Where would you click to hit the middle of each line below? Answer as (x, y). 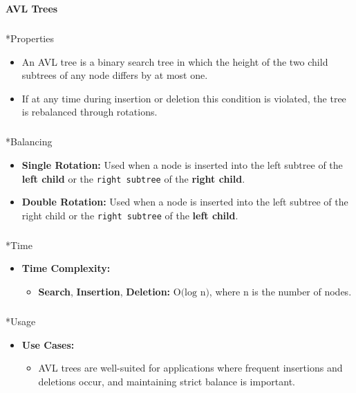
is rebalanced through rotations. (90, 112)
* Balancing (29, 141)
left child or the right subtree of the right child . (133, 178)
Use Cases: (48, 344)
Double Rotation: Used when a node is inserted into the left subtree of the (185, 202)
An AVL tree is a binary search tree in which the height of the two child (175, 61)
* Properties (30, 38)
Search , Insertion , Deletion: (104, 291)
